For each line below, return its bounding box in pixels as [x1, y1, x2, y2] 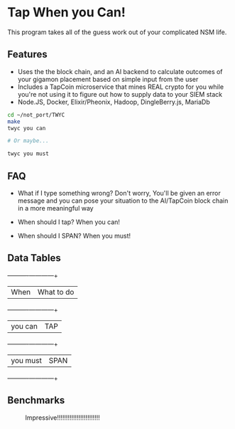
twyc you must [7, 150, 50, 157]
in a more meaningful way [17, 203, 94, 212]
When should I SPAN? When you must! [17, 231, 131, 240]
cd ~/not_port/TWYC [7, 111, 65, 118]
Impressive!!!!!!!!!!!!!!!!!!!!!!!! [25, 413, 101, 422]
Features [7, 48, 48, 60]
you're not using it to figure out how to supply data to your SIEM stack [17, 90, 223, 98]
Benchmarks [7, 394, 65, 406]
